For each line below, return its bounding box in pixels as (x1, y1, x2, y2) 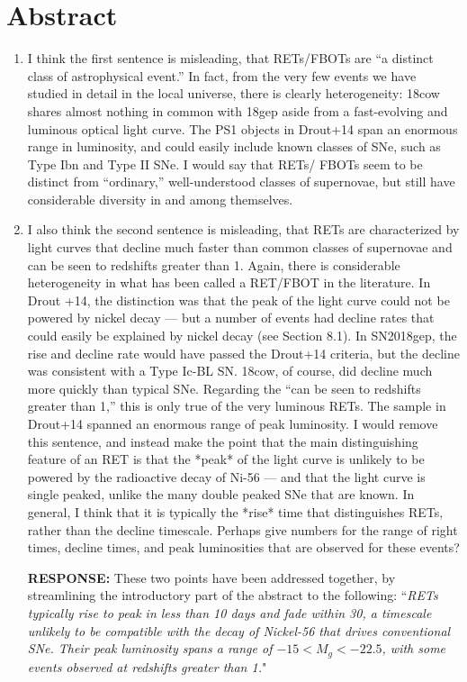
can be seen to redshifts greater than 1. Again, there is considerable (27, 255, 400, 274)
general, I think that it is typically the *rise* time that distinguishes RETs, (27, 502, 444, 521)
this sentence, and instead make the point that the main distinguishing (27, 432, 418, 450)
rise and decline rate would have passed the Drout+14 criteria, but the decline (27, 343, 460, 362)
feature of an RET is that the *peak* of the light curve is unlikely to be (27, 450, 425, 468)
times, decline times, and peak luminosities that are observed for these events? (27, 538, 460, 557)
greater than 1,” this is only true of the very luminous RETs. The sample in (27, 396, 446, 415)
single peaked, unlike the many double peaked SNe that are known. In (27, 485, 415, 504)
